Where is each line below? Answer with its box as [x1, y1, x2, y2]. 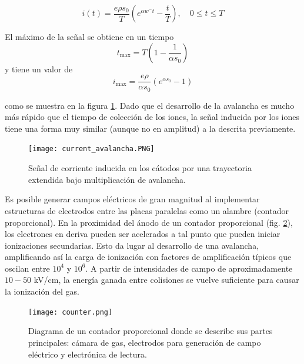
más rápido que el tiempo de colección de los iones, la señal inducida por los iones [5, 111, 300, 123]
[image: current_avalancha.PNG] [28, 145, 155, 153]
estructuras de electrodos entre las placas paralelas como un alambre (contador [5, 204, 289, 216]
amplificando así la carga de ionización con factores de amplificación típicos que [5, 251, 292, 263]
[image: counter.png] [28, 308, 113, 316]
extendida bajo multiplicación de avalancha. [28, 173, 186, 185]
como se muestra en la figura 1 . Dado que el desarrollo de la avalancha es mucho [5, 99, 295, 111]
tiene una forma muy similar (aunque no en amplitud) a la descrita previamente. [5, 122, 296, 134]
